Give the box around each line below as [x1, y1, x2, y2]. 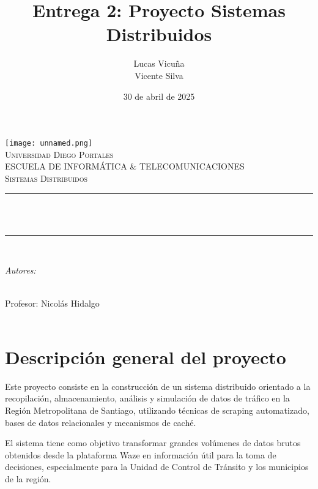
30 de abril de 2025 [123, 89, 195, 102]
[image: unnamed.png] [5, 139, 93, 148]
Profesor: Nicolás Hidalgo [5, 296, 100, 309]
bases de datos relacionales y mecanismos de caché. [5, 416, 196, 428]
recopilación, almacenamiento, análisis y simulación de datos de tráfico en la [5, 392, 290, 405]
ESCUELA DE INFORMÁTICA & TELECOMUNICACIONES [5, 160, 245, 173]
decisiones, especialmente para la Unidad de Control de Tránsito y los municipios [5, 460, 309, 473]
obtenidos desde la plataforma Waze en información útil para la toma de [5, 448, 276, 461]
